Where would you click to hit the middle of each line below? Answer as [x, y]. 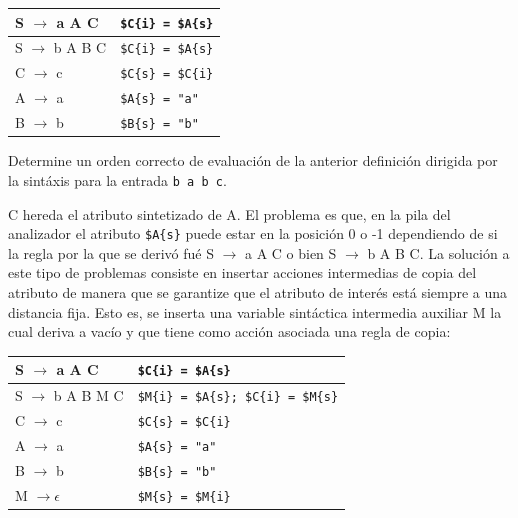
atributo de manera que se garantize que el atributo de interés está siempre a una [258, 291]
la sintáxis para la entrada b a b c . [117, 179]
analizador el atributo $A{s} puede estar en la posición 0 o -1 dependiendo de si [253, 233]
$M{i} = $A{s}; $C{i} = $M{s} [238, 397]
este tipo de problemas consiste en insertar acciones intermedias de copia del [242, 272]
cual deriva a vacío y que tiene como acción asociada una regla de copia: [229, 331]
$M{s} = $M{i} [184, 496]
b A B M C [88, 395]
